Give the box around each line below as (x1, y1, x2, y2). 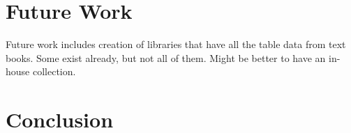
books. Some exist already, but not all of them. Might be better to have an (6, 50, 326, 65)
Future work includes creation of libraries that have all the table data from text (6, 37, 346, 52)
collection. (32, 64, 76, 79)
